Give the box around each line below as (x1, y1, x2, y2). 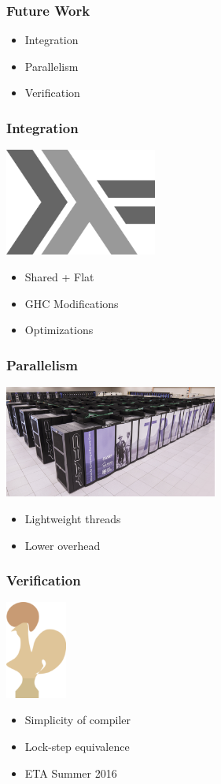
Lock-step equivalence (24, 738, 130, 755)
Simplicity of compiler (24, 712, 131, 728)
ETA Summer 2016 (24, 764, 117, 781)
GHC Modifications (24, 295, 119, 311)
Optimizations (24, 321, 94, 338)
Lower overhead (24, 537, 101, 553)
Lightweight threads (24, 511, 121, 527)
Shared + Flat (24, 269, 94, 285)
